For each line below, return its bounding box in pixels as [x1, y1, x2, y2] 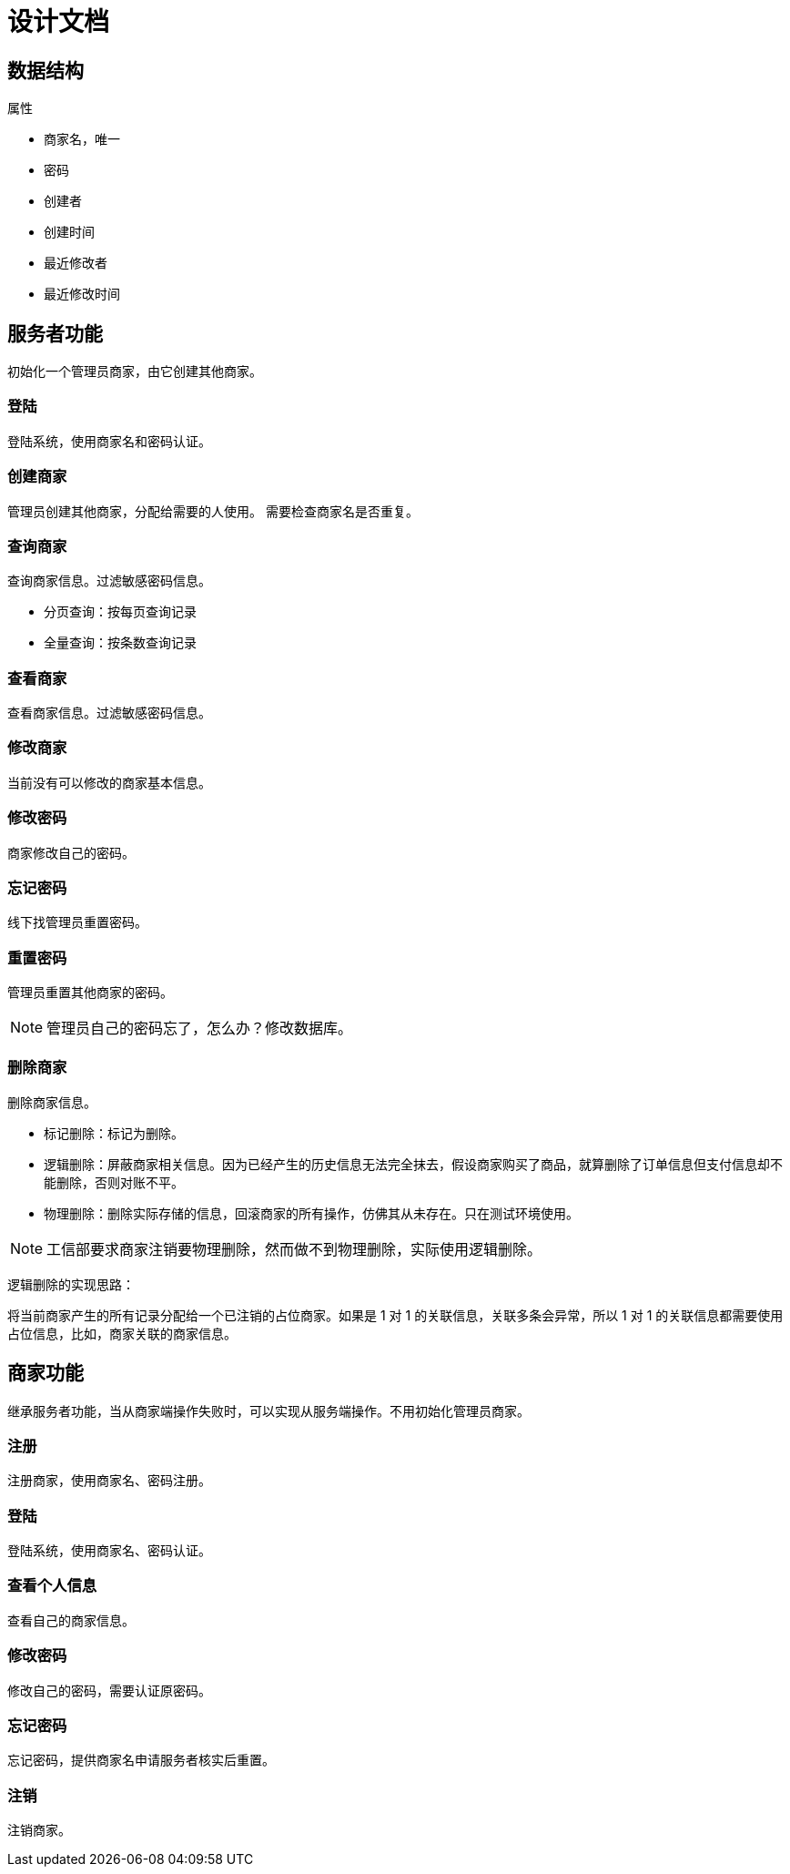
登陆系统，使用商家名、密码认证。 [7, 1543, 211, 1559]
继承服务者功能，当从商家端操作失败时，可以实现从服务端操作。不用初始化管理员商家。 [7, 1402, 530, 1419]
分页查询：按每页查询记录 [44, 604, 197, 620]
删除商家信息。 [7, 1094, 96, 1110]
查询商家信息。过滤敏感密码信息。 [7, 573, 211, 589]
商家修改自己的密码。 [7, 844, 135, 861]
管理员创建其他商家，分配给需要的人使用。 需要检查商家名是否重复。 [7, 503, 419, 519]
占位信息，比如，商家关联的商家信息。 [7, 1325, 237, 1341]
